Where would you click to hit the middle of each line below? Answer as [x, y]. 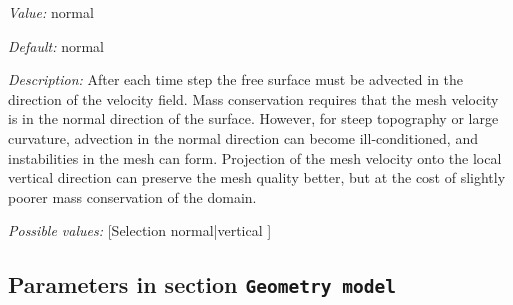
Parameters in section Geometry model [202, 284]
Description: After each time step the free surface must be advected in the [236, 79]
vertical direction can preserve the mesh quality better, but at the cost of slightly [257, 177]
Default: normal [56, 45]
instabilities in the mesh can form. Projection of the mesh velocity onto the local [255, 157]
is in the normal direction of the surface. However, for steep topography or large [253, 118]
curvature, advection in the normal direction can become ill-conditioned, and [243, 137]
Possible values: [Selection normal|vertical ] [140, 230]
